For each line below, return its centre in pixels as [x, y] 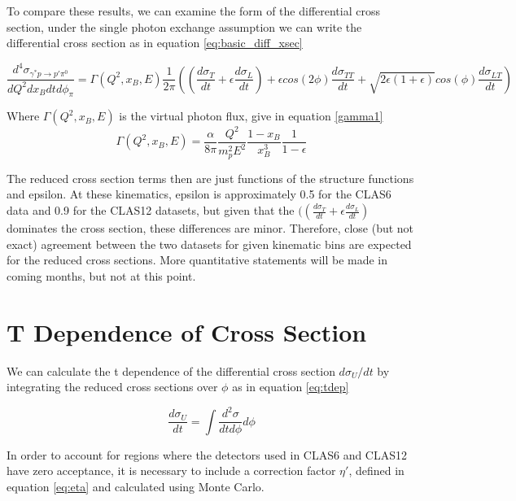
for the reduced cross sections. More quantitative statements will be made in [197, 260]
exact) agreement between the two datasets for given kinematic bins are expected [209, 244]
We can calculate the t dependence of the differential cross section [171, 370]
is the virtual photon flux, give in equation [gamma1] [251, 116]
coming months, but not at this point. [101, 275]
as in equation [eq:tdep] [291, 387]
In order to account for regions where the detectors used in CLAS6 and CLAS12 [207, 454]
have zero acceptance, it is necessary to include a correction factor [171, 471]
